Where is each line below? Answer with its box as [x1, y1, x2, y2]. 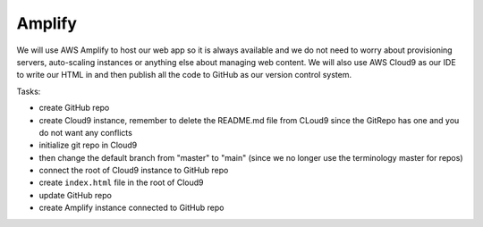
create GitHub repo [38, 103, 110, 113]
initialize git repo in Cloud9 [38, 139, 138, 151]
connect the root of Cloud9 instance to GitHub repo [38, 165, 229, 176]
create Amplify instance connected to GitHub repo [38, 202, 225, 214]
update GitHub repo [38, 189, 112, 200]
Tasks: [16, 86, 41, 97]
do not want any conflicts [38, 127, 133, 138]
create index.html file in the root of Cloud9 [38, 177, 205, 188]
